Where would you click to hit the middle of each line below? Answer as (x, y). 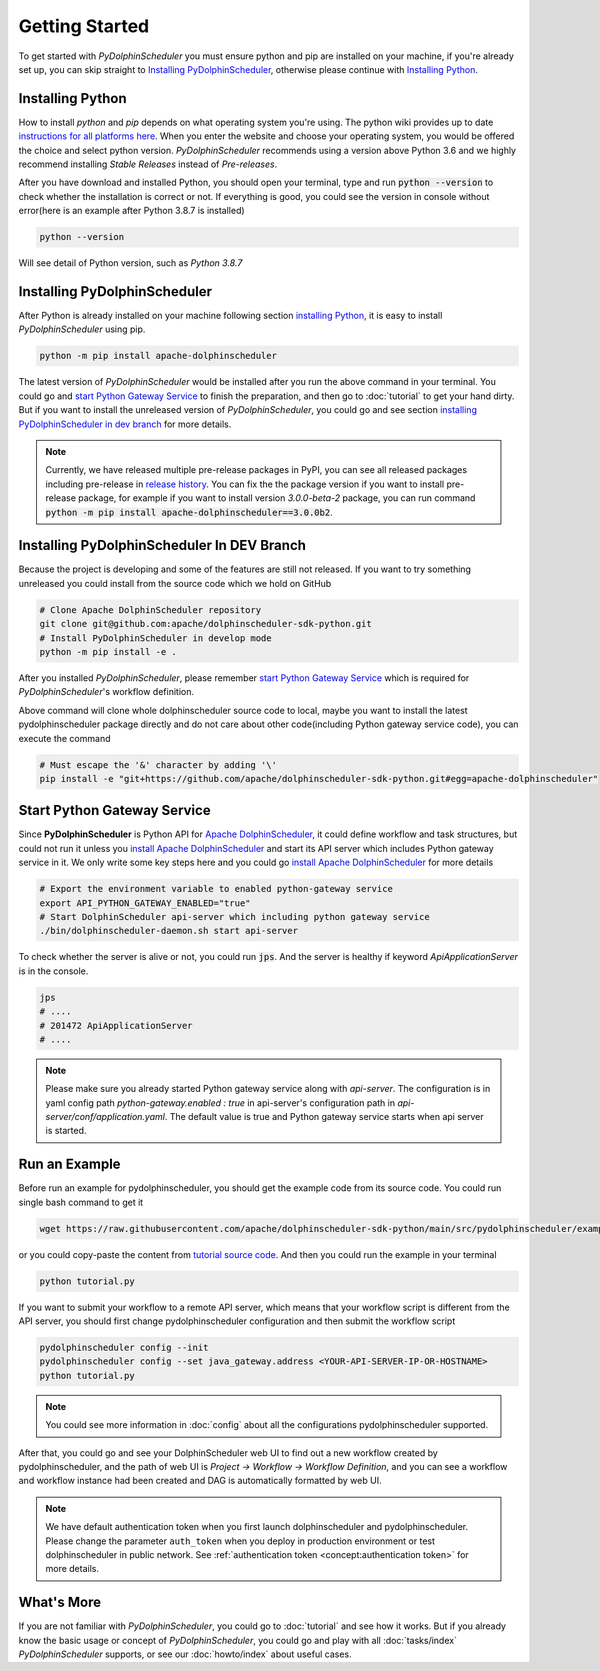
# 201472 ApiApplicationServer (116, 1025)
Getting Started (84, 26)
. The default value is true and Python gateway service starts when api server (324, 1117)
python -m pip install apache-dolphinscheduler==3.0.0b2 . (189, 512)
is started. (66, 1131)
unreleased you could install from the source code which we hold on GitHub (175, 583)
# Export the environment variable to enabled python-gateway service (216, 889)
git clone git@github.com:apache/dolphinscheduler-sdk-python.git (205, 624)
